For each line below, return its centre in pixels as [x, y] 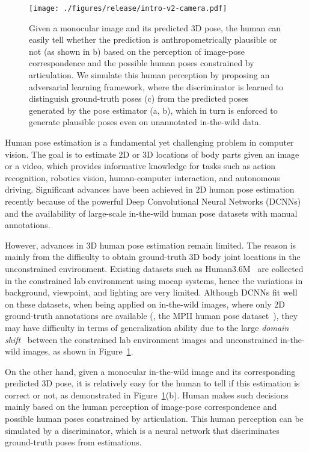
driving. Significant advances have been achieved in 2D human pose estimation [150, 189]
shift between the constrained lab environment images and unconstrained [141, 339]
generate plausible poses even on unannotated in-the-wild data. [145, 122]
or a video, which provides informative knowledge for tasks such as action [140, 166]
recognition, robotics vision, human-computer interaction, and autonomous [142, 177]
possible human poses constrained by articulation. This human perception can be [154, 419]
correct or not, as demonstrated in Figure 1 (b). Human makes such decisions [147, 395]
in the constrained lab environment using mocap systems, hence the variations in [154, 280]
